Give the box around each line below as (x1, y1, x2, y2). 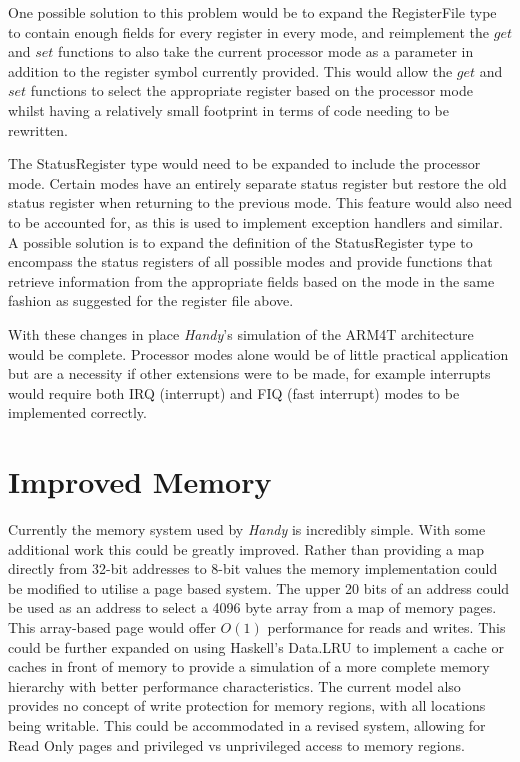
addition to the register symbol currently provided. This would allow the (8, 60, 453, 81)
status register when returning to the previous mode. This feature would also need (8, 192, 512, 213)
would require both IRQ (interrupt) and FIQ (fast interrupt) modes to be (8, 382, 460, 403)
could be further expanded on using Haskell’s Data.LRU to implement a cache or (8, 636, 504, 657)
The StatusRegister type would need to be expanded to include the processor (8, 153, 481, 174)
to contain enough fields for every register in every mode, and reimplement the (8, 21, 490, 42)
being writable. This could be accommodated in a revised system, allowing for (8, 714, 486, 735)
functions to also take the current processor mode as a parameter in (58, 41, 474, 62)
